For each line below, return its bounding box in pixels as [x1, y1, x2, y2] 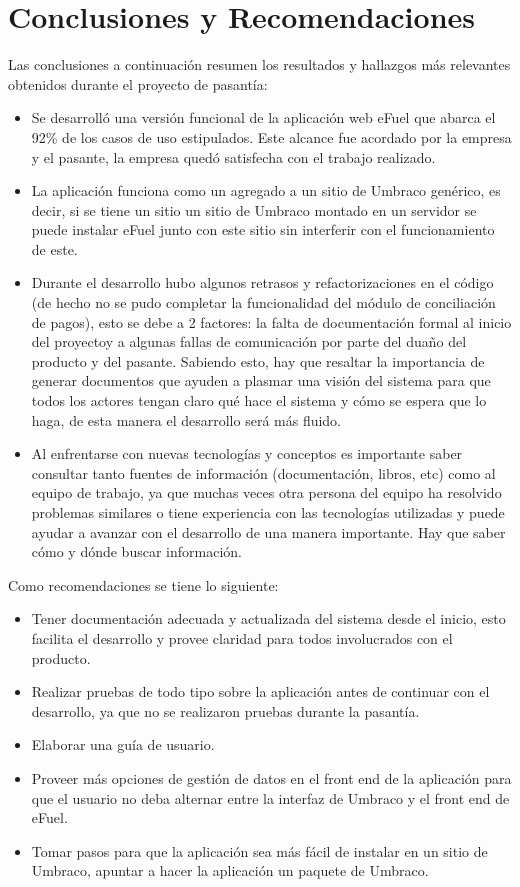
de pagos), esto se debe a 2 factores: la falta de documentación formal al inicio [31, 311, 512, 332]
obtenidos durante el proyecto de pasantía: [8, 73, 268, 94]
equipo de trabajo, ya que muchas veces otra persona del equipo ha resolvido [31, 482, 502, 503]
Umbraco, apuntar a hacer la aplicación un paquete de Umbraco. [31, 860, 429, 881]
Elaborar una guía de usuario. [31, 734, 215, 755]
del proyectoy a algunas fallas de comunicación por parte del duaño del [31, 331, 467, 352]
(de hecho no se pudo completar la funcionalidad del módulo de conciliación [31, 292, 496, 313]
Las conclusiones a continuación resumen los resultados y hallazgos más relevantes [8, 54, 511, 75]
